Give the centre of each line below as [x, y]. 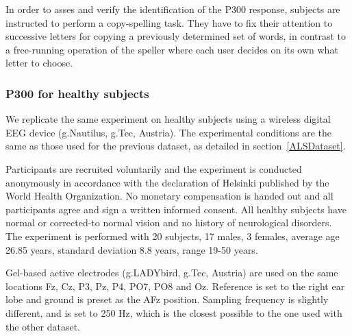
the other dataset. [43, 326]
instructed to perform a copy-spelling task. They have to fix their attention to [169, 22]
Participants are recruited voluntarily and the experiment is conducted [154, 168]
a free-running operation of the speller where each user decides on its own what [172, 49]
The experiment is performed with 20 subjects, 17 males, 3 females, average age [173, 236]
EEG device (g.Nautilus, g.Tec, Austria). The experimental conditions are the [169, 132]
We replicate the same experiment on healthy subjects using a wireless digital [168, 119]
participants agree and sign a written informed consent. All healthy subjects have [176, 209]
